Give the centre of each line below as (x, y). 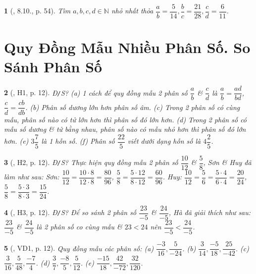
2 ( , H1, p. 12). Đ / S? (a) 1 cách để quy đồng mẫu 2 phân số (96, 92)
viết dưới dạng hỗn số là (164, 141)
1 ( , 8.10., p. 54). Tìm (37, 11)
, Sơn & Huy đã (227, 162)
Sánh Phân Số (53, 67)
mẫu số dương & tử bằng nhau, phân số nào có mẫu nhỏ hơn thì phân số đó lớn (125, 129)
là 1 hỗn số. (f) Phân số (78, 141)
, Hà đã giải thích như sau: (210, 212)
